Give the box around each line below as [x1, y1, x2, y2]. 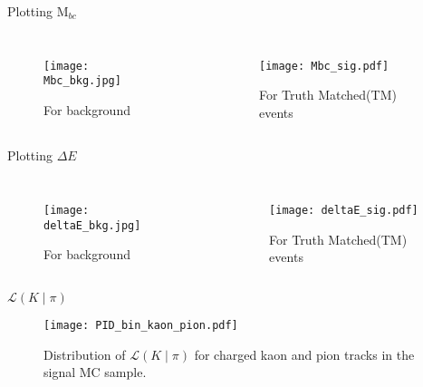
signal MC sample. [43, 363, 147, 382]
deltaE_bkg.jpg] [43, 218, 141, 232]
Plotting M [7, 2, 69, 20]
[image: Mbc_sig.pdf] [258, 59, 389, 73]
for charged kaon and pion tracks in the [194, 344, 415, 363]
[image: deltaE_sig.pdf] [269, 204, 418, 218]
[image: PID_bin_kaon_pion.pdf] [43, 318, 238, 332]
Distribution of [43, 344, 126, 363]
